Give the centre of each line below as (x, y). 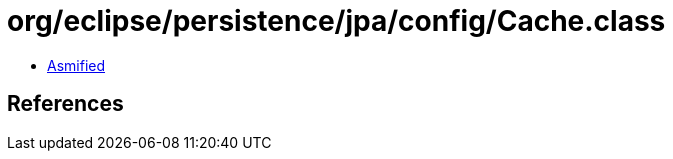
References (65, 104)
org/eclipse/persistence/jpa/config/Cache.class (336, 21)
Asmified (76, 65)
